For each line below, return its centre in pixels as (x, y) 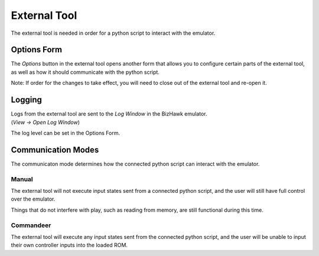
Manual (22, 179)
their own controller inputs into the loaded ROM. (69, 245)
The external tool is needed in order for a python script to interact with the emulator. (113, 33)
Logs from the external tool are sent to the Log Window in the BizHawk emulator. (109, 114)
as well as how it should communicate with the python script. (85, 72)
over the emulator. (33, 199)
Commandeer (31, 225)
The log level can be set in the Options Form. (66, 133)
